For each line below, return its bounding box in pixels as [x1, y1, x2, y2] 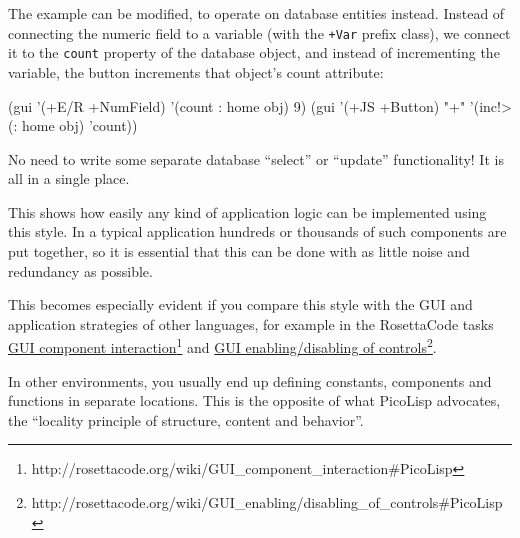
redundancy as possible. [8, 260, 153, 281]
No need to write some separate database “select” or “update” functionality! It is [8, 148, 504, 169]
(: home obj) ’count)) [8, 115, 138, 136]
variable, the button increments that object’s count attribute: [8, 61, 384, 82]
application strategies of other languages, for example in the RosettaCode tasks [8, 313, 494, 334]
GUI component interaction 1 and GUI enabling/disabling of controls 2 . [8, 334, 437, 358]
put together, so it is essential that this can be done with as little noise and [8, 241, 470, 262]
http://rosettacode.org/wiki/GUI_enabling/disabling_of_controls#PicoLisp [31, 492, 503, 513]
